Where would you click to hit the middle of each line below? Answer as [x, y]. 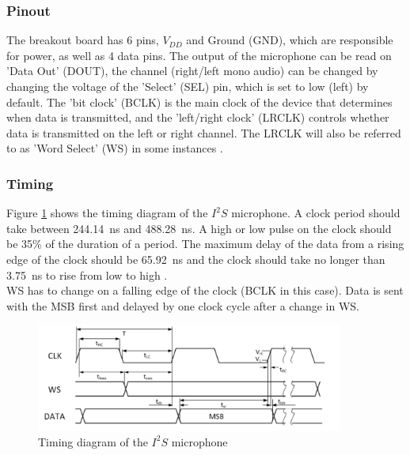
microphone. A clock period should [316, 213]
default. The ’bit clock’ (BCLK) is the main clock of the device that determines [199, 102]
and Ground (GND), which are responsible [290, 40]
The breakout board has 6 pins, [83, 40]
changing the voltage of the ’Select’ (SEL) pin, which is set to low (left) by [188, 86]
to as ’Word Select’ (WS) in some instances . [115, 148]
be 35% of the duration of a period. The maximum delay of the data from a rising [205, 244]
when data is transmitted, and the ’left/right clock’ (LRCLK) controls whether [198, 117]
